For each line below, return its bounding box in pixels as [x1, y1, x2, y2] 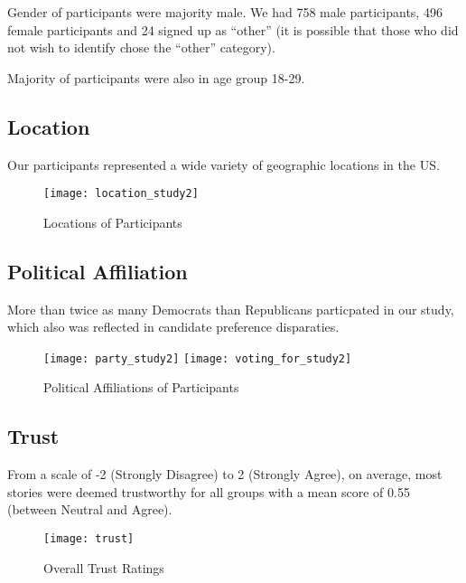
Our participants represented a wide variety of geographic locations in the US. [7, 155, 440, 174]
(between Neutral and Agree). [7, 500, 172, 519]
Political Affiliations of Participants [43, 378, 239, 397]
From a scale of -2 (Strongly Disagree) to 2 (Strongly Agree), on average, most [7, 465, 443, 484]
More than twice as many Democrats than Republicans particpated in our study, [7, 299, 454, 318]
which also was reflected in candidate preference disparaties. [7, 317, 340, 336]
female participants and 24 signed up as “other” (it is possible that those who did [7, 20, 459, 39]
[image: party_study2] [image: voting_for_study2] [43, 352, 352, 365]
